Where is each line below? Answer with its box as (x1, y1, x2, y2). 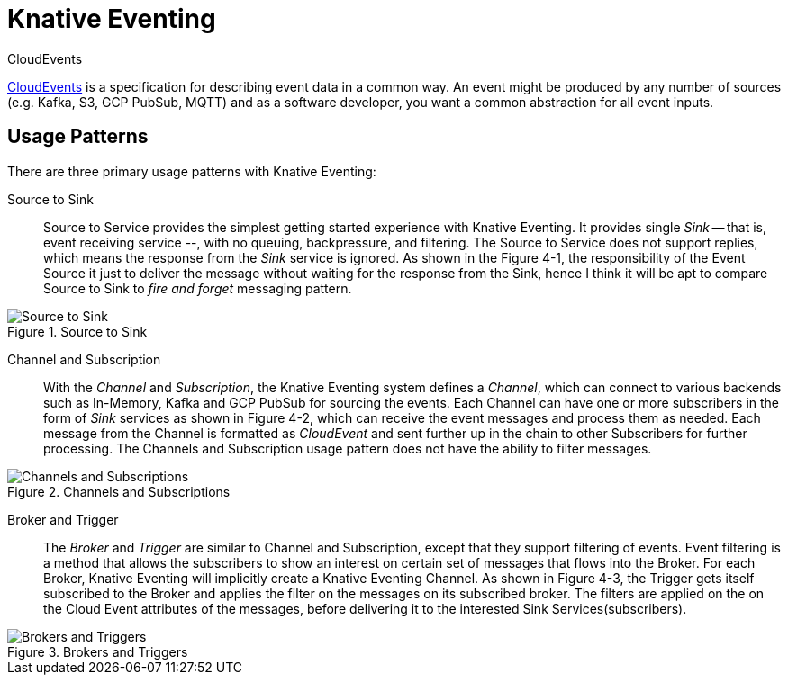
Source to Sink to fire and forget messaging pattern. (43, 280, 352, 296)
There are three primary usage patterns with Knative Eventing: (7, 163, 376, 179)
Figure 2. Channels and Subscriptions (7, 483, 231, 499)
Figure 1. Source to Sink (7, 323, 148, 339)
